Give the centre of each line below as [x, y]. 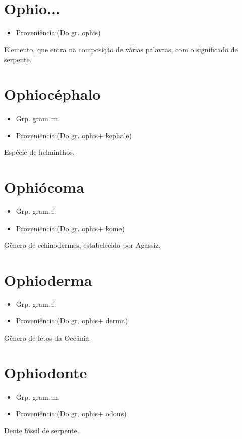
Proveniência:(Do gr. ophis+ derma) [72, 321]
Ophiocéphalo [52, 94]
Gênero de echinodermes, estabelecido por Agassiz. [82, 245]
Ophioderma [48, 279]
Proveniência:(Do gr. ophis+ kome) [70, 228]
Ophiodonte [46, 372]
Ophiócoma [44, 187]
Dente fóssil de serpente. [42, 430]
